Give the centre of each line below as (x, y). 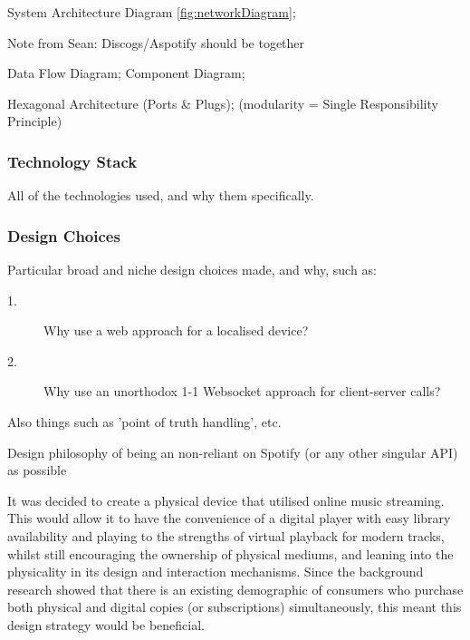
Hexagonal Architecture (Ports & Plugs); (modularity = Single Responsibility (223, 103)
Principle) (35, 121)
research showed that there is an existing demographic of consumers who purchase (235, 589)
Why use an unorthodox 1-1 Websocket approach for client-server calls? (242, 391)
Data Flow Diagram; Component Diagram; (126, 73)
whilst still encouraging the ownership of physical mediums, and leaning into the (230, 553)
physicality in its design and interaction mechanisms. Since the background (216, 572)
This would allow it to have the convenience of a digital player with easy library (229, 518)
